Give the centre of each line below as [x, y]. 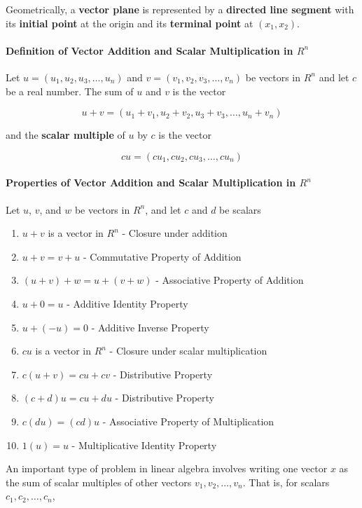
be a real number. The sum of [70, 91]
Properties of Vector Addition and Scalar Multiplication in [151, 183]
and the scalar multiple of [65, 135]
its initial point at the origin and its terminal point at [130, 23]
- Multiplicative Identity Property [144, 445]
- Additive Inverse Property [150, 327]
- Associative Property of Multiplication [188, 421]
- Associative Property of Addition [230, 280]
